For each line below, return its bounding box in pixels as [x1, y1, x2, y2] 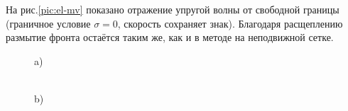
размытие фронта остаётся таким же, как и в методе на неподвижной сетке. [6, 30, 334, 45]
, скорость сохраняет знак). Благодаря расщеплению [117, 16, 343, 30]
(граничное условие [6, 16, 91, 30]
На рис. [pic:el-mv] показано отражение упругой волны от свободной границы [6, 2, 339, 16]
